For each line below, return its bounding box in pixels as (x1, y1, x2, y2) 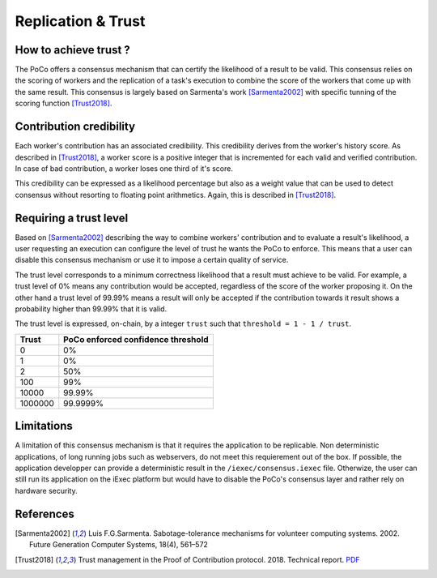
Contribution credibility (15, 120, 136, 134)
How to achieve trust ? (15, 43, 131, 57)
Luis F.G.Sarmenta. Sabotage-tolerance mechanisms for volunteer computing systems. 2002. (87, 528, 400, 538)
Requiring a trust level (15, 211, 129, 225)
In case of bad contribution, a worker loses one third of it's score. (15, 163, 234, 173)
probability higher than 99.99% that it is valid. (15, 304, 168, 314)
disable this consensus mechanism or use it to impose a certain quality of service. (15, 255, 289, 265)
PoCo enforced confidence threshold (63, 333, 210, 345)
